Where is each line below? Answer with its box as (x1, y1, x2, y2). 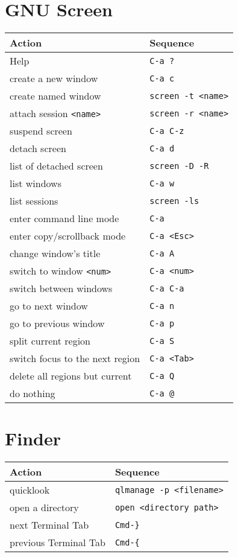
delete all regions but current (10, 369, 132, 383)
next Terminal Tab (10, 518, 89, 532)
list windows (10, 176, 61, 191)
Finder (5, 426, 61, 451)
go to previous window (10, 316, 105, 331)
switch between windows (10, 281, 113, 296)
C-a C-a (149, 283, 184, 293)
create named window (10, 89, 101, 103)
